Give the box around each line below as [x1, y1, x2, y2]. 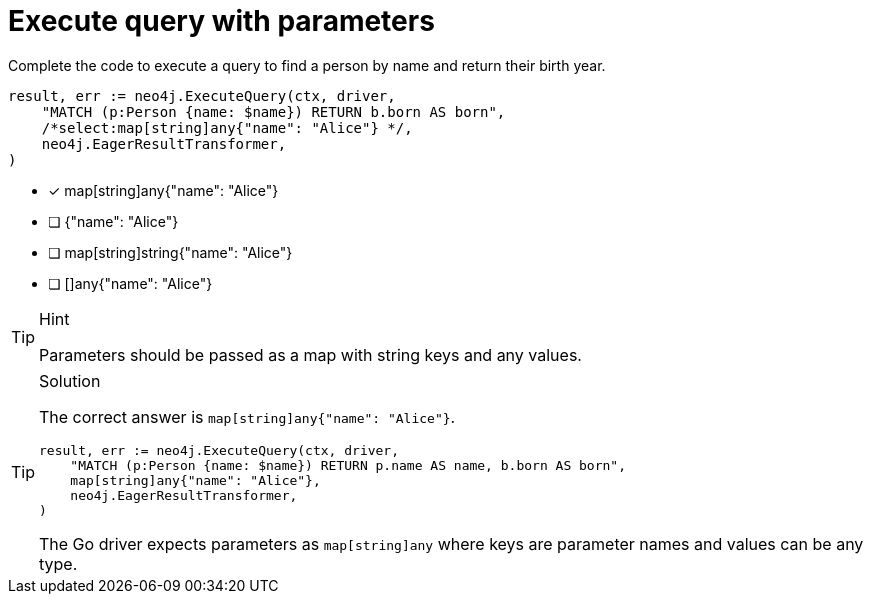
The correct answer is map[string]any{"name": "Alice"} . [39, 406, 456, 427]
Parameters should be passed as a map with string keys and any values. [39, 344, 582, 365]
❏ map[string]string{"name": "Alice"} [48, 243, 293, 261]
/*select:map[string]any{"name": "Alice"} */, [41, 119, 413, 136]
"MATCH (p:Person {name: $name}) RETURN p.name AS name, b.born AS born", [70, 457, 626, 473]
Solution [39, 370, 101, 391]
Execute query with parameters [8, 4, 435, 38]
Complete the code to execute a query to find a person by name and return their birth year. [8, 56, 606, 74]
